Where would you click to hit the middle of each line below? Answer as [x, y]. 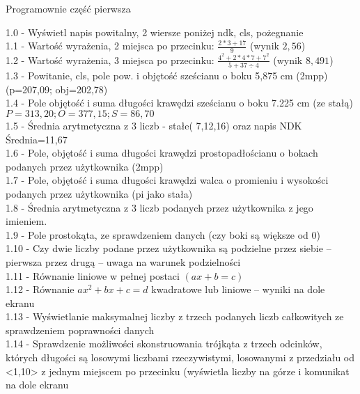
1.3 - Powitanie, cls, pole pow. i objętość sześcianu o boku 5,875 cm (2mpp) [167, 76]
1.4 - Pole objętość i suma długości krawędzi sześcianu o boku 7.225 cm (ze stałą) [179, 103]
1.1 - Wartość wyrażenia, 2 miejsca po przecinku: [110, 46]
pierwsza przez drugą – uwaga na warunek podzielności [123, 261]
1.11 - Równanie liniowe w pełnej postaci [93, 275]
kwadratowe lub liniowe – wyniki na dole [238, 289]
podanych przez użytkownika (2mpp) [85, 166]
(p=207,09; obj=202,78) [57, 89]
